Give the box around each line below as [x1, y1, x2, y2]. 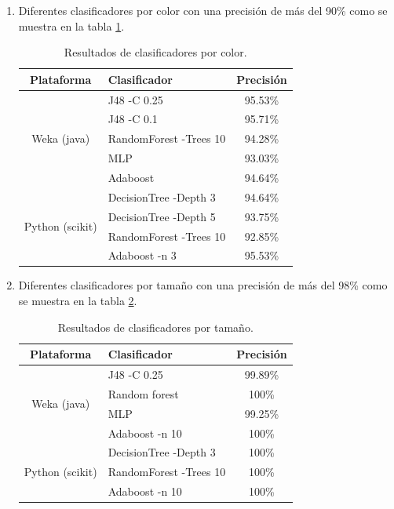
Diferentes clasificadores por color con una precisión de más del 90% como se [18, 2, 388, 18]
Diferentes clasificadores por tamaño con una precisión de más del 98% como [18, 277, 388, 293]
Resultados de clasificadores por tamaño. [57, 318, 254, 335]
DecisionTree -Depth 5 [108, 208, 216, 224]
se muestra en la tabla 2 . [18, 293, 137, 309]
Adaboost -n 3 [108, 247, 177, 264]
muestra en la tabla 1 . [18, 17, 125, 34]
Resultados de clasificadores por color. [64, 44, 247, 60]
